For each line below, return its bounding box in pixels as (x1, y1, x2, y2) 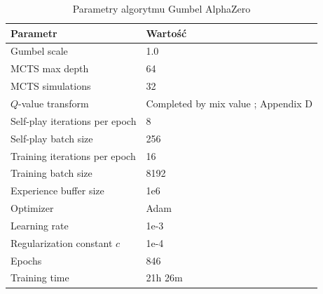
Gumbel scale (11, 44, 68, 58)
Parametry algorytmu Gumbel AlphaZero (72, 1, 251, 15)
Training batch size (11, 166, 92, 180)
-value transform (18, 95, 89, 110)
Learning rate (11, 218, 69, 232)
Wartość (146, 25, 187, 40)
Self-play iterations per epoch (11, 113, 137, 128)
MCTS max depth (11, 61, 89, 76)
